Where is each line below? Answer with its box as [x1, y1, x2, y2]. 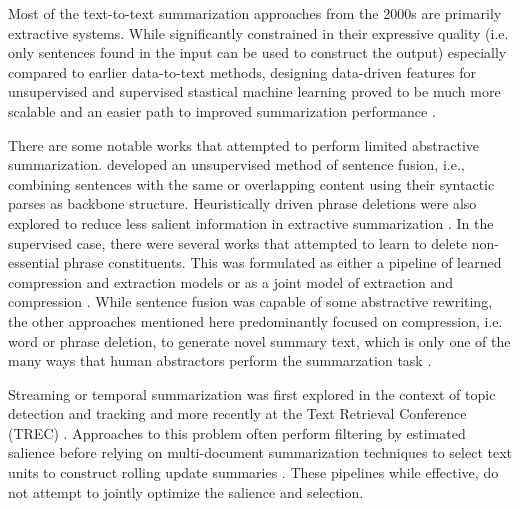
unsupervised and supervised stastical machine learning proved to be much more [8, 81, 501, 102]
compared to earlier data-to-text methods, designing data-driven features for [8, 61, 476, 82]
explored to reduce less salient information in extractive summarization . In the [8, 212, 494, 233]
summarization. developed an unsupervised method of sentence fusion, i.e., [8, 154, 465, 175]
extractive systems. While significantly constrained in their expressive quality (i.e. [8, 22, 509, 43]
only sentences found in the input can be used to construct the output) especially [8, 42, 507, 63]
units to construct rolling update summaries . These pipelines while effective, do [8, 462, 499, 483]
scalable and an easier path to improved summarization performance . [8, 100, 436, 121]
